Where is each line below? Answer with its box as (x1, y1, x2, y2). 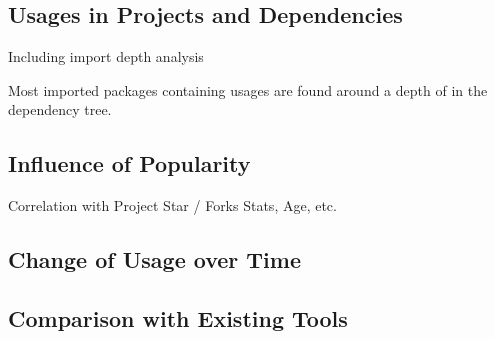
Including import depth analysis (8, 46, 204, 67)
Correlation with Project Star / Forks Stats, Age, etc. (8, 195, 337, 216)
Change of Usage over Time (8, 244, 301, 275)
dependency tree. (8, 99, 112, 120)
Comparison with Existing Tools (8, 302, 348, 333)
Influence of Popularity (8, 148, 251, 179)
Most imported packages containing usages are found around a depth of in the (8, 79, 488, 100)
